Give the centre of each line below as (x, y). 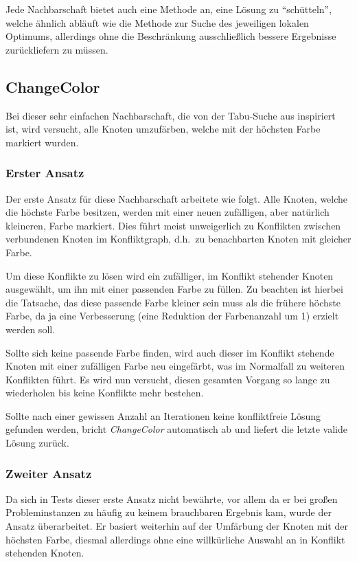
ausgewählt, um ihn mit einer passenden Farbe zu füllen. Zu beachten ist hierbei (174, 289)
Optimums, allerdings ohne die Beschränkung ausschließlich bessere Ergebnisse (171, 36)
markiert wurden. (42, 142)
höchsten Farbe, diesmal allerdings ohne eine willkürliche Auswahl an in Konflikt (175, 539)
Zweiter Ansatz (49, 473)
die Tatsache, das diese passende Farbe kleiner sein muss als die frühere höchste (173, 302)
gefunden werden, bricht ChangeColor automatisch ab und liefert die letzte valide (176, 429)
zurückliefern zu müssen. (57, 49)
